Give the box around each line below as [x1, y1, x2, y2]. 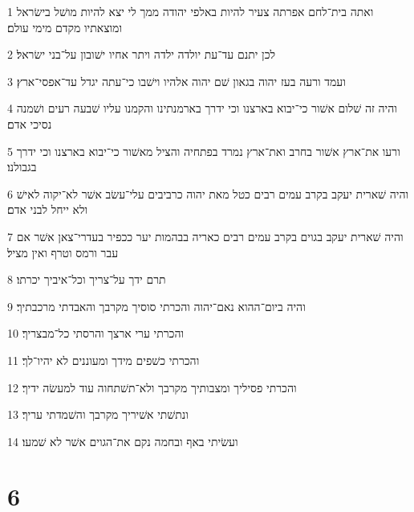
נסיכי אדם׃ [7, 115, 52, 132]
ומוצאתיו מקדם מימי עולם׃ [7, 18, 122, 35]
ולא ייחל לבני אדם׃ [7, 201, 88, 218]
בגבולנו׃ [7, 158, 37, 175]
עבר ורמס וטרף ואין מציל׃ [7, 244, 119, 260]
